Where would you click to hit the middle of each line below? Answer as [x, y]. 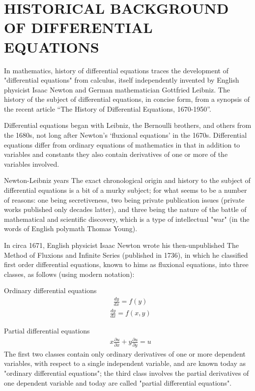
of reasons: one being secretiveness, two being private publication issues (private [124, 199]
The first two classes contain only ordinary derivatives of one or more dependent [125, 353]
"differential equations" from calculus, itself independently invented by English [122, 80]
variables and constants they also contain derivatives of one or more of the [116, 154]
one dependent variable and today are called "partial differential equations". [118, 382]
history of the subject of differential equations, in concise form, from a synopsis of [127, 99]
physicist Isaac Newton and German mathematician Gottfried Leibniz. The [117, 89]
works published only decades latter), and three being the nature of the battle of [125, 209]
